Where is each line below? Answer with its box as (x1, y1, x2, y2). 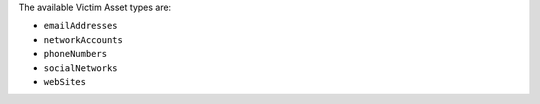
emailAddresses (43, 20, 119, 32)
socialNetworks (43, 62, 119, 74)
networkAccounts (43, 34, 124, 45)
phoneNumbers (43, 48, 108, 60)
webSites (43, 76, 87, 87)
